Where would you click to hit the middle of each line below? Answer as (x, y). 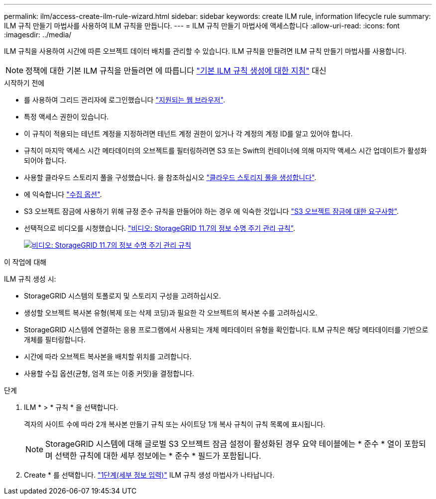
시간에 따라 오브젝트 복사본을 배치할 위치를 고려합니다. (108, 356)
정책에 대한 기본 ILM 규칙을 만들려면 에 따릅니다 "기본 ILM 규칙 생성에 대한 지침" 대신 (176, 71)
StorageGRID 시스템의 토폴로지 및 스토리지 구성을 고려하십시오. (123, 296)
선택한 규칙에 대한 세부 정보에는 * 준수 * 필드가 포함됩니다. (158, 456)
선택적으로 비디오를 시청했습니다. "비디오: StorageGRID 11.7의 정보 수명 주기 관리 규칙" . (160, 228)
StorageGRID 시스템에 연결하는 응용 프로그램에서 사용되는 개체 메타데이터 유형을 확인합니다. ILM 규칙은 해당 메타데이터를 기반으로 (226, 330)
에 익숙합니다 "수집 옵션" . (63, 194)
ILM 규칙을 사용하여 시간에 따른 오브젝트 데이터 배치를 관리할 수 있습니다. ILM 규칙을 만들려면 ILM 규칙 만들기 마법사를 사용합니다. (205, 51)
